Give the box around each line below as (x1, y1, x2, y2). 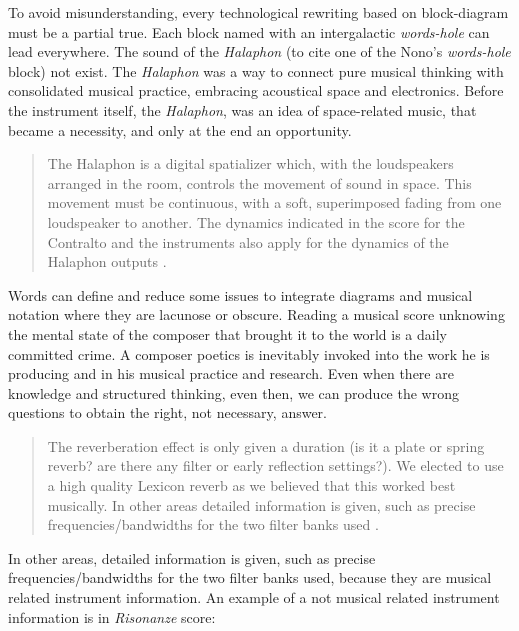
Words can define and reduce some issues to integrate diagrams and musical (8, 284, 473, 305)
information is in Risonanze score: (8, 606, 216, 627)
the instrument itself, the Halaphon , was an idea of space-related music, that (8, 99, 477, 120)
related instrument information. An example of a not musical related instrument (8, 587, 500, 608)
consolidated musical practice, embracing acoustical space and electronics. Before (8, 80, 504, 101)
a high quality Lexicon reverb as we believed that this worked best (47, 475, 456, 496)
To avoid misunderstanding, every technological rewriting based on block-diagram (8, 2, 509, 22)
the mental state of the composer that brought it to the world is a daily (8, 323, 447, 344)
